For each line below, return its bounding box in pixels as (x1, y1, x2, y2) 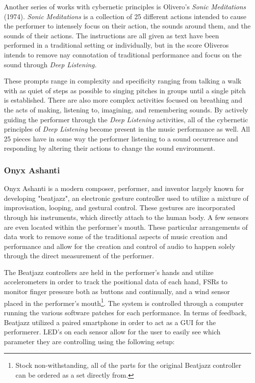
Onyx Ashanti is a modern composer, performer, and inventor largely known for (4, 183, 244, 193)
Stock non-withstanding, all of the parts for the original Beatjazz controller (15, 360, 242, 370)
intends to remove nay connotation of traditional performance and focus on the (4, 49, 242, 59)
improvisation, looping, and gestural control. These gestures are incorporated (4, 202, 235, 213)
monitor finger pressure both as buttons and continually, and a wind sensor (4, 286, 230, 297)
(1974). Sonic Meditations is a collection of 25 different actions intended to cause (4, 11, 247, 21)
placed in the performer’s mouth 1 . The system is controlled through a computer (4, 296, 244, 308)
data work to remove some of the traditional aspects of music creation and (4, 231, 228, 242)
